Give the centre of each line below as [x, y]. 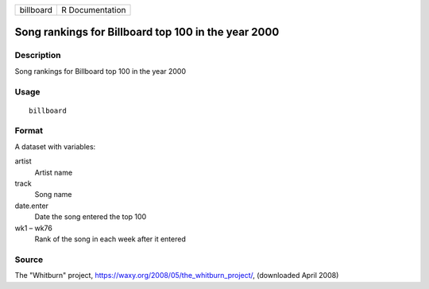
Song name [53, 195]
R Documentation [93, 10]
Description [38, 56]
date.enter [32, 206]
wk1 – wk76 [34, 228]
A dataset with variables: [55, 146]
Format [29, 131]
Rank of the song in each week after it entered [110, 239]
